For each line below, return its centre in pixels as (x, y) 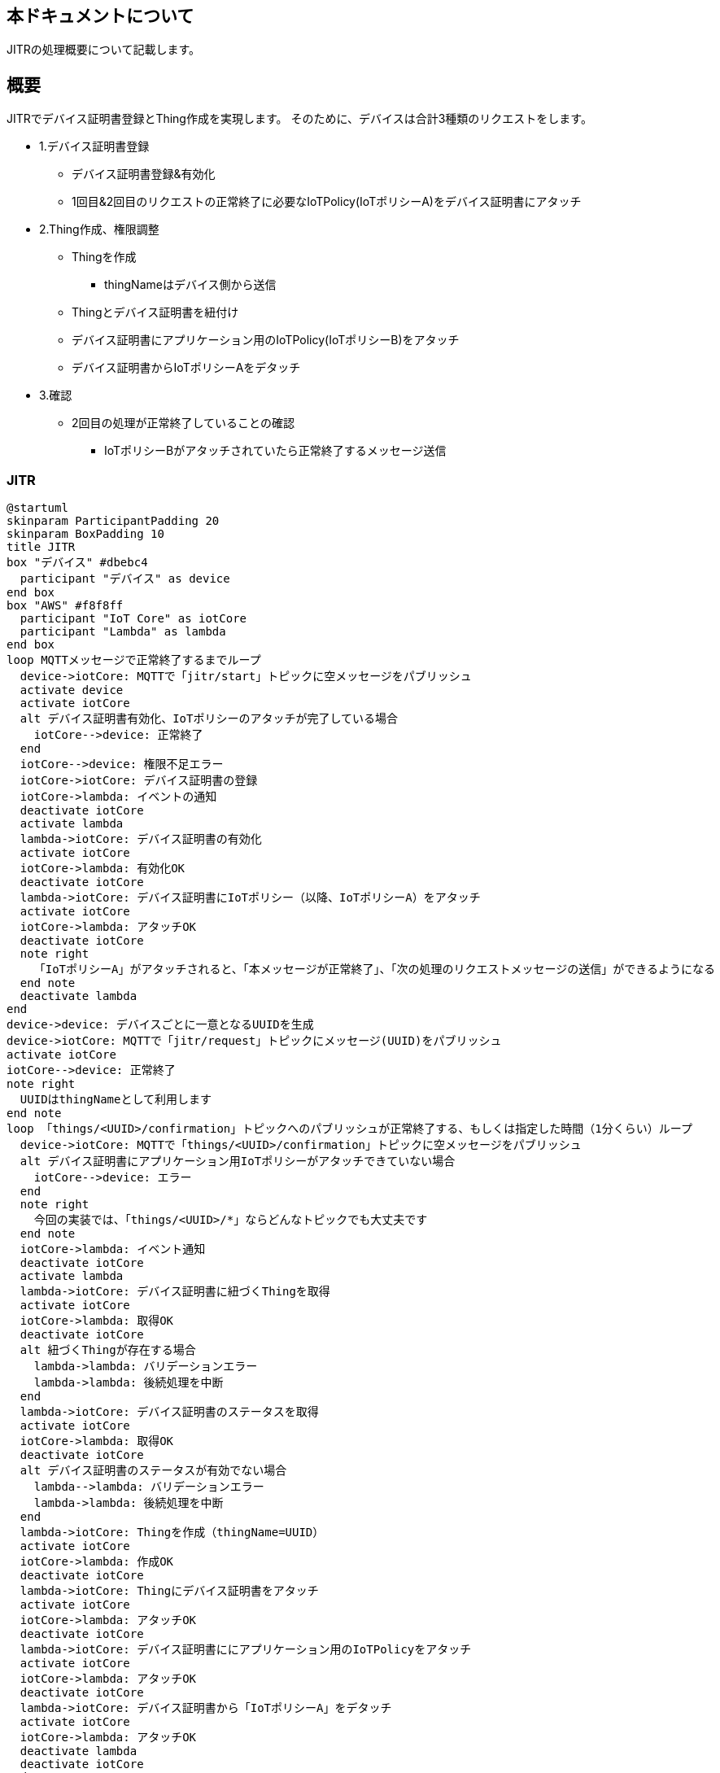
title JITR (41, 547)
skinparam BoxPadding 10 (85, 534)
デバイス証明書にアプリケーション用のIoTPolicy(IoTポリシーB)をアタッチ (266, 340)
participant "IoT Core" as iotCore (133, 619)
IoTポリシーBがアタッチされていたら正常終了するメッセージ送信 (275, 451)
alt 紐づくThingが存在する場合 (108, 1350)
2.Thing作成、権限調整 (99, 229)
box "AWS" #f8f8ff (65, 606)
